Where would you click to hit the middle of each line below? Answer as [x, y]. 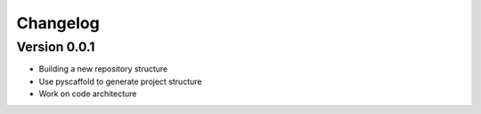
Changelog [58, 23]
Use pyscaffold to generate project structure [120, 81]
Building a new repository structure [103, 69]
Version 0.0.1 [56, 47]
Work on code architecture [88, 94]
